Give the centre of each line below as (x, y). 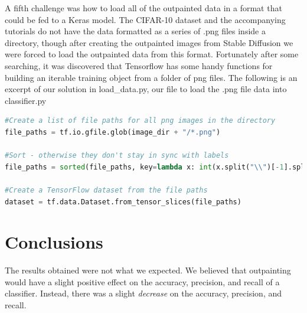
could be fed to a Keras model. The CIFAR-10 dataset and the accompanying (145, 19)
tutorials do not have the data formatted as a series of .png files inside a (135, 31)
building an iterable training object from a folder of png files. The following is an (151, 77)
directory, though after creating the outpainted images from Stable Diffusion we (149, 42)
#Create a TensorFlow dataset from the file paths (106, 190)
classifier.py (26, 100)
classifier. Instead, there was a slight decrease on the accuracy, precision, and (143, 293)
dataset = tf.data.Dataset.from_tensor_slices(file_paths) (123, 202)
